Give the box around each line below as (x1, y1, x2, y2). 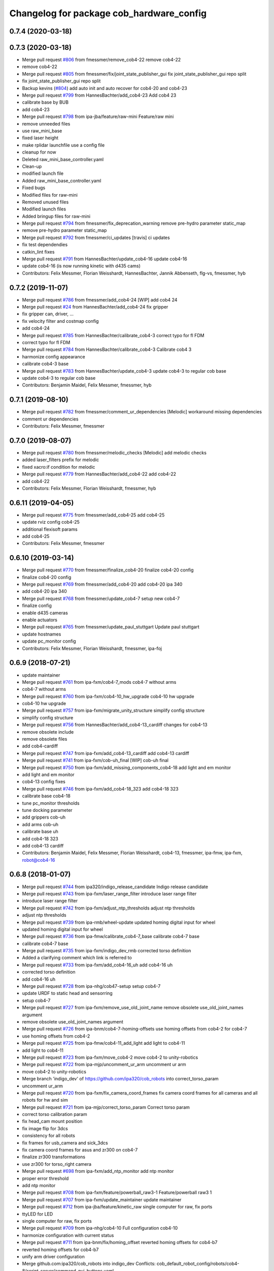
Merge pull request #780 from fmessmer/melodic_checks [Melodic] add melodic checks (22, 449, 207, 456)
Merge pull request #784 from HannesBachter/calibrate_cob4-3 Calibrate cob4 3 (22, 346, 192, 353)
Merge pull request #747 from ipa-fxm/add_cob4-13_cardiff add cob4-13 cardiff (22, 750, 190, 756)
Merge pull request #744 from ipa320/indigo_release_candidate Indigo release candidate (22, 884, 208, 890)
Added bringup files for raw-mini (22, 213, 91, 219)
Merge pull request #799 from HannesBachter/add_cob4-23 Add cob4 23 (22, 92, 177, 99)
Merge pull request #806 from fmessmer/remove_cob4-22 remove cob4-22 (22, 56, 181, 63)
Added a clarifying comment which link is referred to (22, 955, 132, 961)
